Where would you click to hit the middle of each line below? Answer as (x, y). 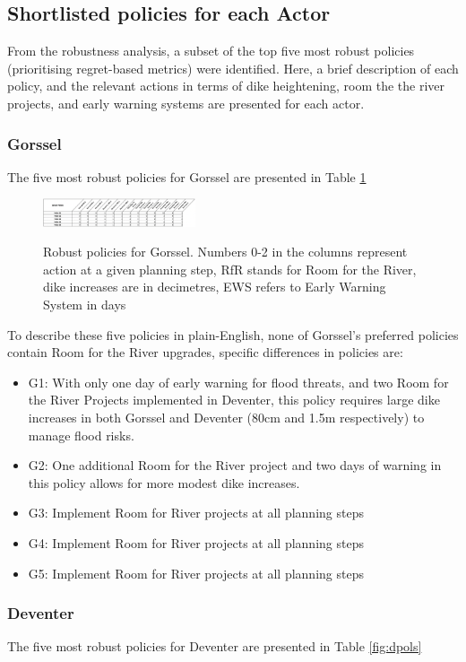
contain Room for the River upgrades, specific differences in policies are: (205, 352)
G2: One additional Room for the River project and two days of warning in (235, 465)
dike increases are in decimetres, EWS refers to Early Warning (215, 287)
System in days (85, 305)
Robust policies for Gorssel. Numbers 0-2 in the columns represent (225, 252)
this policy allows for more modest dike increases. (164, 482)
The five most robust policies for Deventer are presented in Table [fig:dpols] (215, 646)
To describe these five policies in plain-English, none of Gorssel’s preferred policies (233, 334)
